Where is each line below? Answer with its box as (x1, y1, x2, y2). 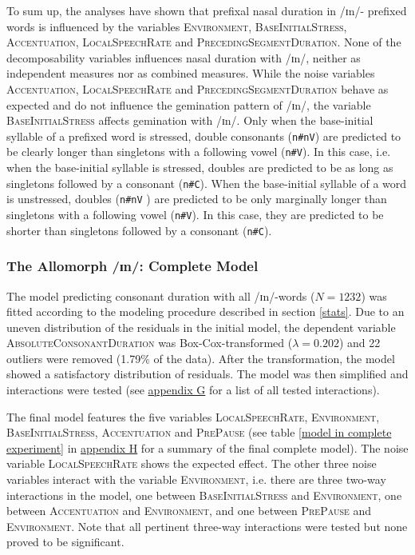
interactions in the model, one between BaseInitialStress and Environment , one (6, 486, 402, 503)
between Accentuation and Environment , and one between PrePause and (6, 502, 371, 519)
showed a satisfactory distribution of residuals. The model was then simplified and (6, 365, 409, 382)
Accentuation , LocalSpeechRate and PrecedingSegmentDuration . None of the (6, 34, 401, 50)
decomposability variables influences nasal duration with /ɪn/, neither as (6, 49, 361, 66)
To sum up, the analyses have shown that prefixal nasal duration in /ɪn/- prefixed (6, 2, 407, 18)
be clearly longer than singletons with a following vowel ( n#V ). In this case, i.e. (6, 143, 391, 160)
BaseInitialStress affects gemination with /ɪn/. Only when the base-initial (6, 112, 373, 129)
